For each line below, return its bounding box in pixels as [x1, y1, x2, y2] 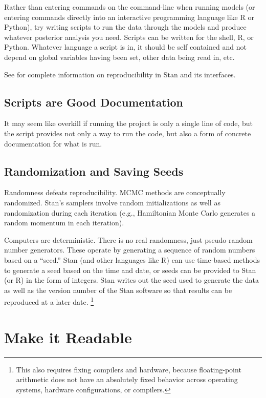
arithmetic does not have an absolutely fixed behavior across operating [16, 374, 238, 385]
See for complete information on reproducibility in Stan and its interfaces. [4, 69, 236, 79]
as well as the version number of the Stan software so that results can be [4, 284, 232, 295]
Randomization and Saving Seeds [4, 163, 184, 179]
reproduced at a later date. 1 [4, 295, 94, 307]
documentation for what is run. [4, 138, 102, 149]
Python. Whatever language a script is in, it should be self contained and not [4, 41, 247, 52]
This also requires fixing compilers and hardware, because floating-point [16, 364, 241, 374]
